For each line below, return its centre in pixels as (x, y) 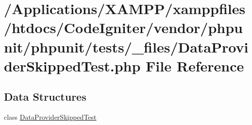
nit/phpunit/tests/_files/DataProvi (126, 46)
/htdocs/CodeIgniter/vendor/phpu (123, 27)
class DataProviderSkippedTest (50, 117)
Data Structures (45, 97)
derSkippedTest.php (72, 65)
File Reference (195, 65)
